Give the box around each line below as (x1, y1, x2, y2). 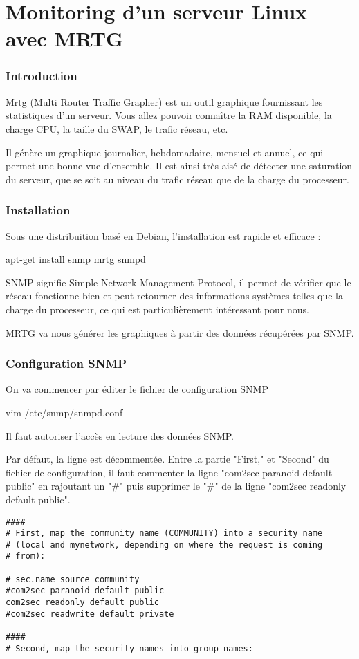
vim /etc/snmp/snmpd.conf (6, 405, 123, 419)
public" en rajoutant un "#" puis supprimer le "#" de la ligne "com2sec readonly (6, 479, 347, 493)
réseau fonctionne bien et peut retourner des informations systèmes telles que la (6, 288, 343, 303)
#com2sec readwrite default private (6, 609, 174, 619)
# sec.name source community (6, 574, 140, 584)
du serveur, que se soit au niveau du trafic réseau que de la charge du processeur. (6, 171, 349, 186)
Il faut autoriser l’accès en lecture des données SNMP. (6, 428, 234, 443)
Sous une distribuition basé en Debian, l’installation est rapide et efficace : (6, 228, 321, 243)
